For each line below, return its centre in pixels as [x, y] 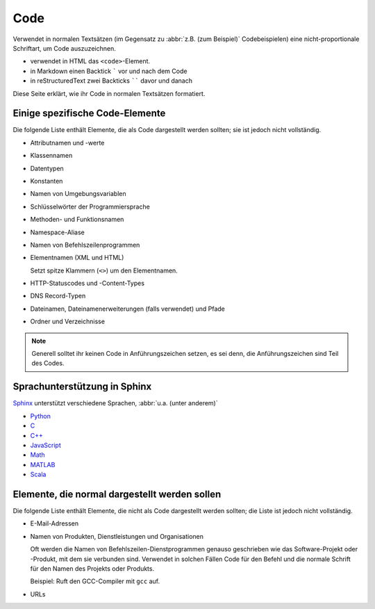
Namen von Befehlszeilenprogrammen [85, 245]
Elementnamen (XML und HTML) [77, 258]
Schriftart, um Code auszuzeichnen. [64, 48]
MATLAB [43, 464]
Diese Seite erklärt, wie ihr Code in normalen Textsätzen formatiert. [109, 93]
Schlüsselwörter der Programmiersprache [90, 206]
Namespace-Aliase [57, 232]
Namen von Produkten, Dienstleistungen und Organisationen [117, 536]
